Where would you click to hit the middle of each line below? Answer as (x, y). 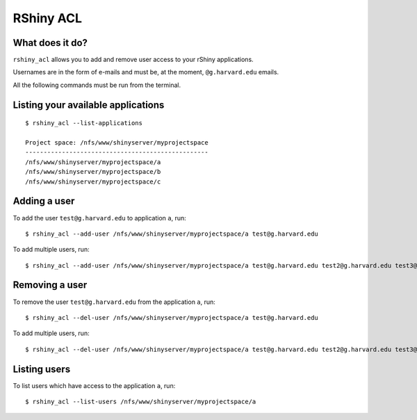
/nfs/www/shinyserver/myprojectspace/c (93, 181)
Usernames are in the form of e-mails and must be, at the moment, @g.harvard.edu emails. (146, 72)
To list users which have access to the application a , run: (94, 385)
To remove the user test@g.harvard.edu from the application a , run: (114, 302)
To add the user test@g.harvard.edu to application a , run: (100, 218)
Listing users (42, 369)
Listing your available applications (89, 105)
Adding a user (44, 201)
